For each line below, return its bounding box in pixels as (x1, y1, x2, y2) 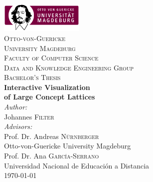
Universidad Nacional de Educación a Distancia (4, 160, 150, 170)
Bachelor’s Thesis (4, 72, 61, 82)
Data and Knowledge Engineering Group (4, 62, 134, 72)
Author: (4, 101, 27, 112)
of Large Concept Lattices (4, 91, 95, 102)
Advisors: (4, 121, 32, 131)
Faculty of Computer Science (4, 52, 99, 63)
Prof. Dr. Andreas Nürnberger (4, 130, 99, 141)
